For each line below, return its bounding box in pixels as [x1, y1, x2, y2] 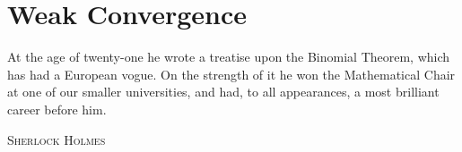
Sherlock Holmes [7, 130, 106, 148]
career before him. [7, 99, 107, 118]
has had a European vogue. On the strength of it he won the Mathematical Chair [7, 64, 456, 83]
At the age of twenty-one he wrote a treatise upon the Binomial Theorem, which [7, 47, 450, 66]
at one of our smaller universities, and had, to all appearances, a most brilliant [7, 82, 440, 101]
